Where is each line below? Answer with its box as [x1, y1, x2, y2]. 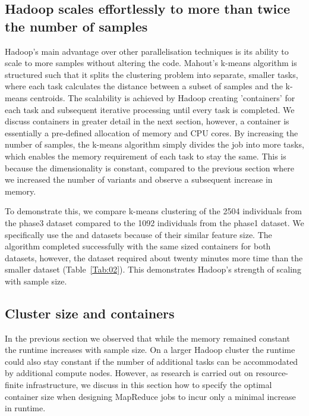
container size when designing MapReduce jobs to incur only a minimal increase [5, 390, 296, 402]
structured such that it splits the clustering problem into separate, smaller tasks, [5, 68, 298, 80]
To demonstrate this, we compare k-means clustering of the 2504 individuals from [5, 205, 302, 217]
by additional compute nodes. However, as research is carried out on [5, 367, 253, 379]
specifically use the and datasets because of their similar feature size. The [5, 228, 272, 240]
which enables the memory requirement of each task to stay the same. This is [5, 149, 286, 162]
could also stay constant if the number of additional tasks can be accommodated [5, 355, 298, 367]
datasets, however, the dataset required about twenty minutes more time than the [5, 251, 303, 264]
